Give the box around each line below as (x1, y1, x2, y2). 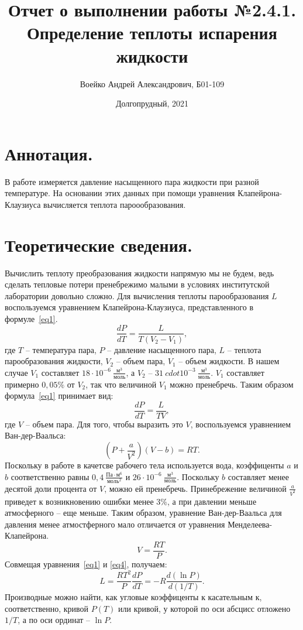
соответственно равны (11, 470, 89, 482)
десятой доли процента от (5, 482, 97, 494)
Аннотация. (5, 141, 93, 165)
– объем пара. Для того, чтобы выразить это (25, 417, 183, 430)
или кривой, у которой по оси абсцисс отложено (118, 602, 291, 614)
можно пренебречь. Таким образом (170, 378, 294, 390)
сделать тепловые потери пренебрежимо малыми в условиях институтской (5, 278, 270, 290)
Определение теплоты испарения (27, 20, 277, 44)
